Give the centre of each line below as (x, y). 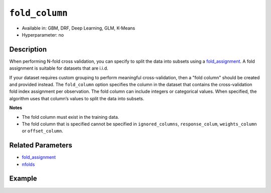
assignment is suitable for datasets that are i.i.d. (59, 68)
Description (28, 49)
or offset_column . (43, 131)
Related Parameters (41, 145)
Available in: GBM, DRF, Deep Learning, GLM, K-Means (79, 28)
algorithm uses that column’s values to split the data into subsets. (77, 98)
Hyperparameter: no (43, 35)
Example (23, 179)
